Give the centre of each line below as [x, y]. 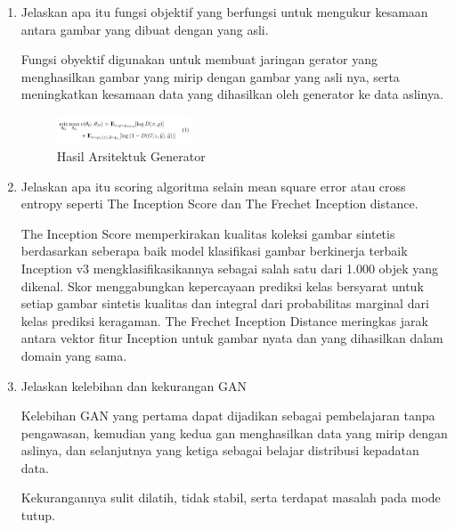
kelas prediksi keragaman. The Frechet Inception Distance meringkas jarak [224, 320]
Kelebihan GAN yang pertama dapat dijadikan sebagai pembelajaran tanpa [228, 416]
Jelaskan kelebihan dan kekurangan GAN [134, 385]
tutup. [38, 515]
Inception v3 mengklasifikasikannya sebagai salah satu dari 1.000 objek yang [230, 268]
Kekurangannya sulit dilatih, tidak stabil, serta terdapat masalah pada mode [231, 497]
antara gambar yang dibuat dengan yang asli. [145, 29]
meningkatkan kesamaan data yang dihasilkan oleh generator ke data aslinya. [232, 94]
